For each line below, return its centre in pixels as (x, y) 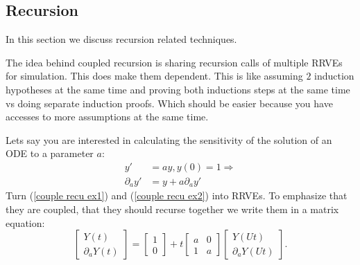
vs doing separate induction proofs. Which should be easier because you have (169, 103)
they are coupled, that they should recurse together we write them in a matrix (172, 209)
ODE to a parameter (50, 153)
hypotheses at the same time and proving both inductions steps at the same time (178, 89)
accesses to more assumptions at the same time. (107, 117)
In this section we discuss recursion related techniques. (121, 39)
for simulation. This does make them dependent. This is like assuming (154, 76)
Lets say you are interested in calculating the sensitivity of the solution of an (169, 139)
